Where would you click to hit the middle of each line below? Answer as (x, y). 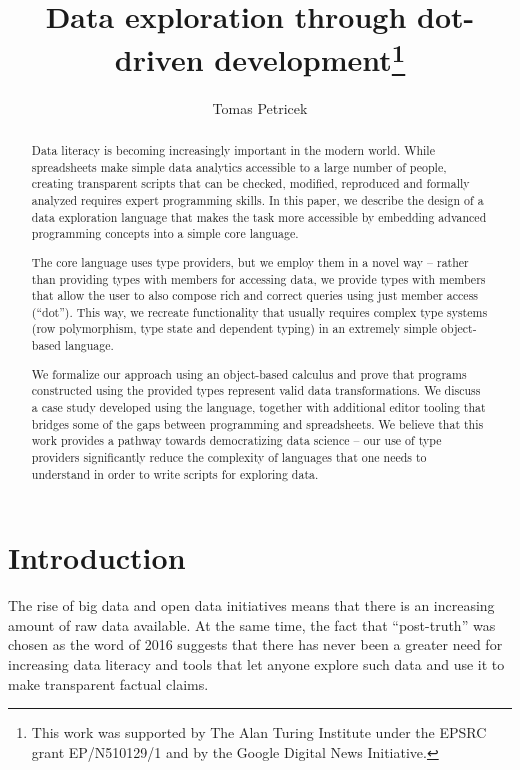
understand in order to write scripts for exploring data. (175, 473)
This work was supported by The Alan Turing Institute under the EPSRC (259, 732)
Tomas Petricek (260, 107)
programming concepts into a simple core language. (165, 233)
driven (159, 59)
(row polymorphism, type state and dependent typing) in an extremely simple (234, 328)
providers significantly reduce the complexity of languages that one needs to (229, 456)
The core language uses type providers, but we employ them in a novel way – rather (250, 261)
